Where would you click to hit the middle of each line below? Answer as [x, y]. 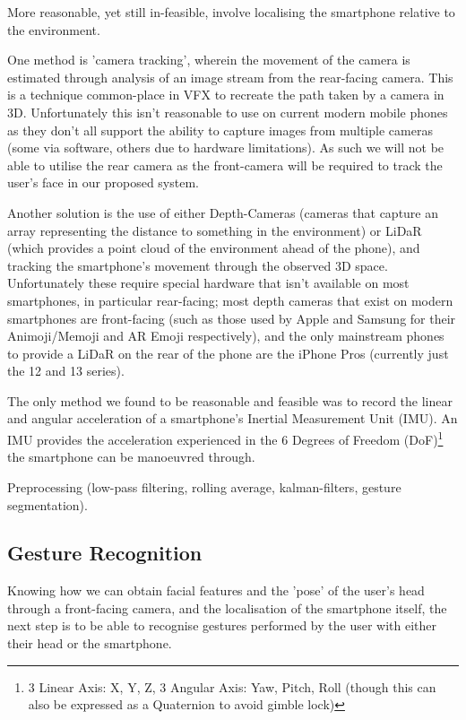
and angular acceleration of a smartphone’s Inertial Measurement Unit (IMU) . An [233, 418]
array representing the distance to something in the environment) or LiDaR [215, 230]
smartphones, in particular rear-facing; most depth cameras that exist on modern [230, 300]
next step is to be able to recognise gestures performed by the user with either [222, 625]
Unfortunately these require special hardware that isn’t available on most [208, 283]
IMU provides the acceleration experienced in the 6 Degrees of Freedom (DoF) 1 [225, 438]
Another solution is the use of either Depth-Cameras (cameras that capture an [223, 212]
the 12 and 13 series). [66, 371]
